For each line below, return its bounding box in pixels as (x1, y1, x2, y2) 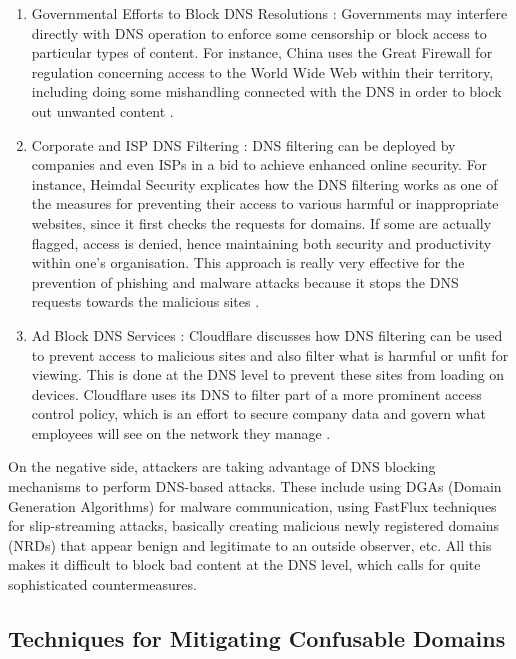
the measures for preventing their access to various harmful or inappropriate (31, 193, 499, 214)
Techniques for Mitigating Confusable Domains (8, 623, 506, 654)
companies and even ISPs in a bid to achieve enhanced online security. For (31, 154, 488, 175)
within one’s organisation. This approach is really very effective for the (31, 252, 465, 273)
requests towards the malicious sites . (31, 291, 260, 312)
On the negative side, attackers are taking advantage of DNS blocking (8, 456, 436, 477)
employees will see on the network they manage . (31, 422, 331, 443)
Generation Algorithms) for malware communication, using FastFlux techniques (8, 495, 497, 516)
